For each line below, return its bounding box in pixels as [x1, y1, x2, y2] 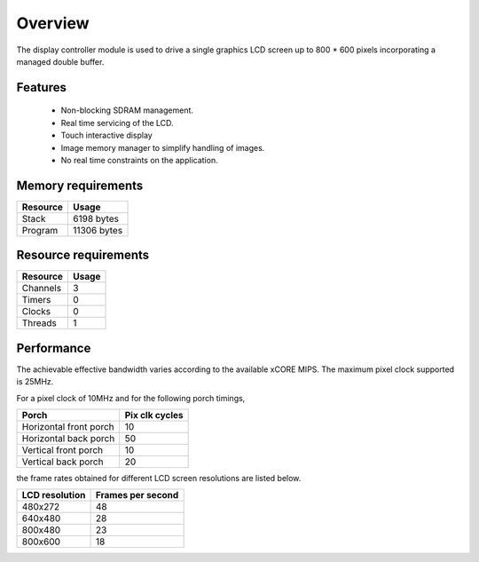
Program [21, 224, 59, 236]
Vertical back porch [21, 455, 104, 468]
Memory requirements [16, 178, 144, 193]
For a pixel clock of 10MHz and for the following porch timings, [16, 392, 246, 403]
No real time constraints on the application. [60, 154, 218, 165]
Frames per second [95, 489, 179, 502]
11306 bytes [72, 224, 123, 236]
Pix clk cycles [124, 409, 184, 422]
